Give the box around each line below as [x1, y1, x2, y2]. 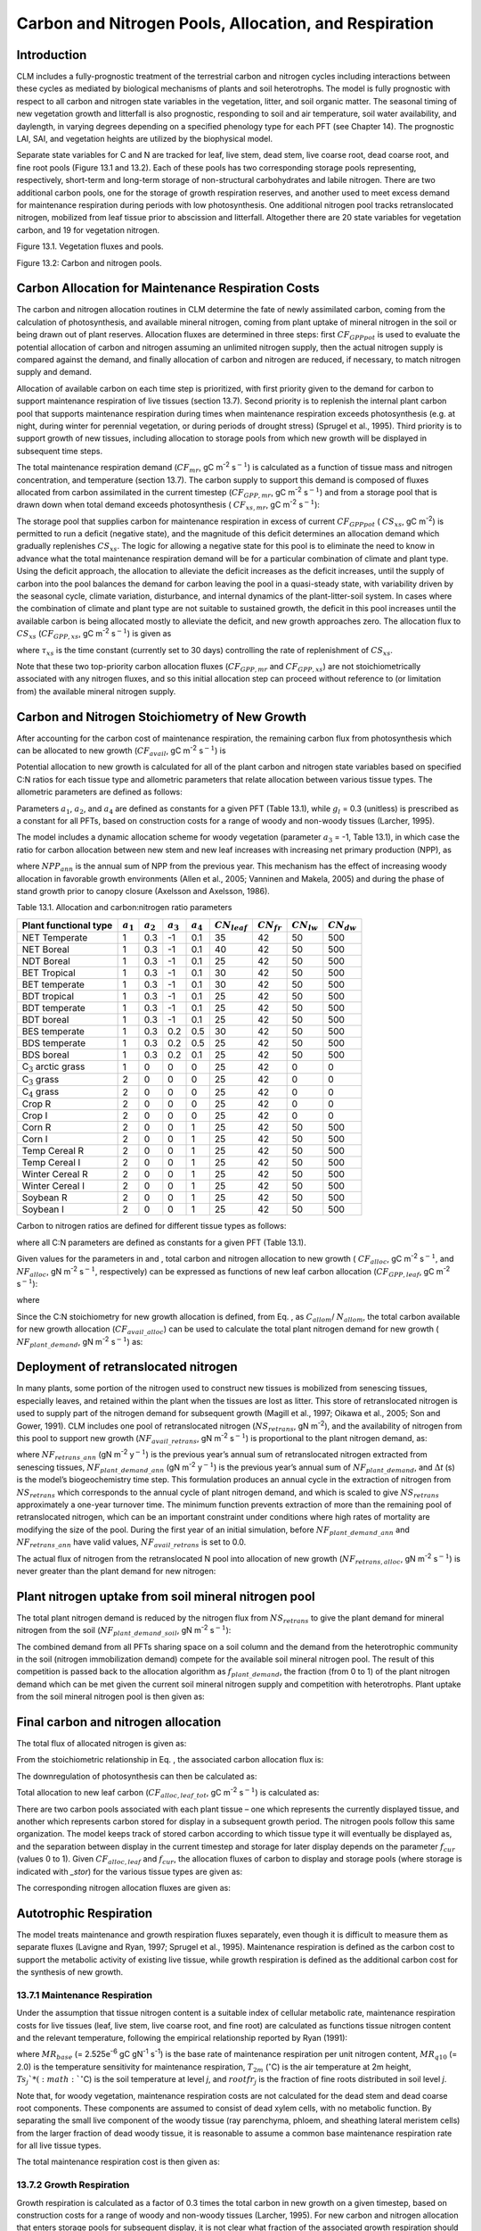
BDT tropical [21, 991, 75, 1003]
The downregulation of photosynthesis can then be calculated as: [16, 1771, 257, 1781]
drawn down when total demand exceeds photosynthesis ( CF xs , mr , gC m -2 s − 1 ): [16, 498, 321, 512]
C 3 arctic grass [21, 1060, 86, 1074]
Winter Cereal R [21, 1168, 88, 1181]
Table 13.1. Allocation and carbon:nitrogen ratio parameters [16, 902, 232, 913]
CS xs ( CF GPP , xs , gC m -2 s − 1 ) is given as [16, 626, 172, 641]
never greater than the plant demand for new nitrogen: [16, 1565, 216, 1576]
